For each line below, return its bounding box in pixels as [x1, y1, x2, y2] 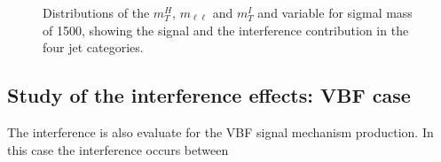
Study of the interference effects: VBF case [7, 81, 411, 109]
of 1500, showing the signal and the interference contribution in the [43, 20, 409, 39]
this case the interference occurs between [7, 140, 229, 158]
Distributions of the [43, 4, 150, 21]
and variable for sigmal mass [257, 4, 413, 21]
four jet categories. [43, 38, 144, 57]
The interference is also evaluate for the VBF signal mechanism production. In [7, 122, 434, 141]
